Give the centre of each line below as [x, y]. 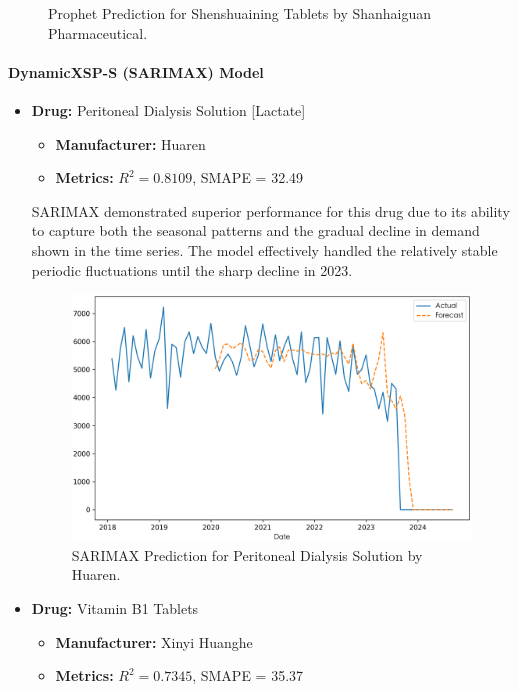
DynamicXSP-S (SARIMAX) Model [136, 71]
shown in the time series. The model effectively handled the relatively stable [264, 249]
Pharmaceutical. [98, 32]
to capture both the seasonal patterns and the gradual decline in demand [255, 230]
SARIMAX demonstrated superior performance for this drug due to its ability [270, 210]
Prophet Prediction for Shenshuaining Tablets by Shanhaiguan [240, 13]
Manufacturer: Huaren [130, 143]
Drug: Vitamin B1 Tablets [115, 607]
